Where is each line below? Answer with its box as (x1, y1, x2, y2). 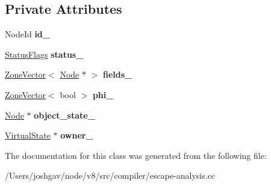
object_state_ (34, 108, 95, 121)
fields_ (103, 68, 132, 81)
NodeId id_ (5, 28, 50, 40)
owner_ (60, 129, 93, 141)
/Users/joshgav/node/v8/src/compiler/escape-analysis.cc (5, 169, 216, 182)
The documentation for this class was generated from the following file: (5, 149, 267, 161)
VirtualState (5, 129, 51, 141)
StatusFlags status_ (5, 48, 84, 60)
